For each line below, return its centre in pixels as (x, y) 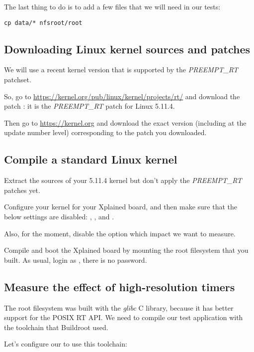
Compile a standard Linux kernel (91, 159)
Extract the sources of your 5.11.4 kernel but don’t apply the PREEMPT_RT (123, 180)
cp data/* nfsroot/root (43, 23)
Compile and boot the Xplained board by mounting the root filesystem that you (126, 250)
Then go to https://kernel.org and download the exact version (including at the (125, 122)
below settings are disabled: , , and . (59, 216)
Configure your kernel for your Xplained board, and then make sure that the (121, 207)
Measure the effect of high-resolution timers (120, 286)
